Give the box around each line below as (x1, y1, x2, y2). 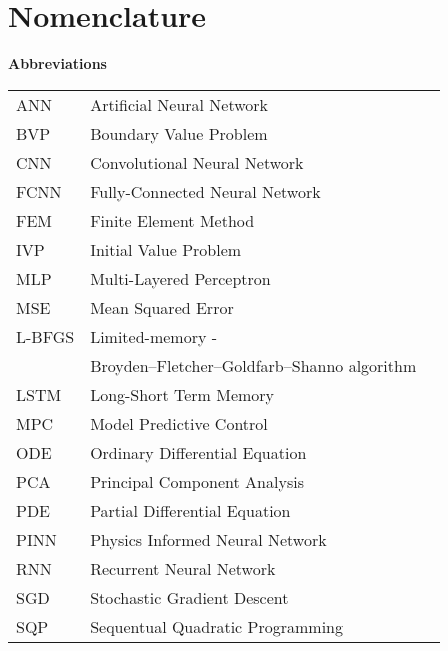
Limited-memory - (90, 324, 218, 348)
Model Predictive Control (90, 411, 268, 435)
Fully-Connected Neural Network (90, 179, 321, 203)
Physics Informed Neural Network (90, 527, 327, 551)
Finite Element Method (90, 208, 255, 232)
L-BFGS (16, 324, 75, 348)
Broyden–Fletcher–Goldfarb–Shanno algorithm (90, 353, 417, 377)
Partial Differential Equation (90, 498, 291, 522)
